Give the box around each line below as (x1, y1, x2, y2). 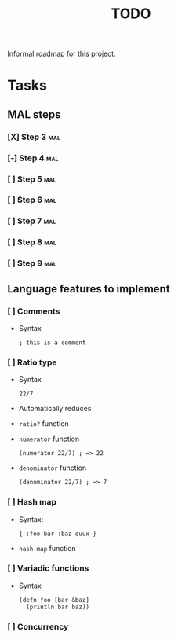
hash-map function (18, 543, 76, 553)
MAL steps (7, 108, 61, 121)
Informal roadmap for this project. (7, 49, 116, 59)
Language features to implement (7, 282, 170, 296)
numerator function (18, 434, 80, 444)
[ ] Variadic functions (7, 563, 89, 574)
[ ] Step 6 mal (7, 194, 56, 205)
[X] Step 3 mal (7, 131, 60, 142)
